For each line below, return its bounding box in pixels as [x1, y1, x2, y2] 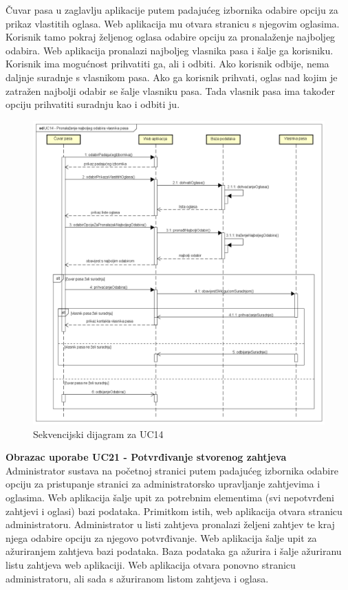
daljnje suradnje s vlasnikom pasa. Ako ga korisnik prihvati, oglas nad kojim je [6, 69, 338, 84]
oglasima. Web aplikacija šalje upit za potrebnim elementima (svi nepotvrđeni [6, 490, 334, 504]
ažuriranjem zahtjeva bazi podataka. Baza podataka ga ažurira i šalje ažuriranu [6, 544, 342, 558]
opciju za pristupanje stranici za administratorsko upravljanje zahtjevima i [6, 477, 320, 491]
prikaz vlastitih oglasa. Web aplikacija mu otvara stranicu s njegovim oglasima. [6, 16, 340, 30]
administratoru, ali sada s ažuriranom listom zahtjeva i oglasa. [6, 571, 269, 585]
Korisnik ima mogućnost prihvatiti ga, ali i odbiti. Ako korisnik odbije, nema [6, 56, 329, 71]
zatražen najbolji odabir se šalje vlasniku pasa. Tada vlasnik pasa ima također [6, 83, 335, 98]
